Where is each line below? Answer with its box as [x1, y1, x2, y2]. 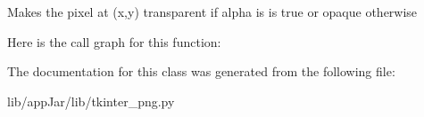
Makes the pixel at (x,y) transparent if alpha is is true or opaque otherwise [7, 3, 418, 20]
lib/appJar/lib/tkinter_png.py [7, 91, 175, 110]
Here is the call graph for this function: [7, 32, 221, 51]
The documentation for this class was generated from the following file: [7, 62, 395, 81]
